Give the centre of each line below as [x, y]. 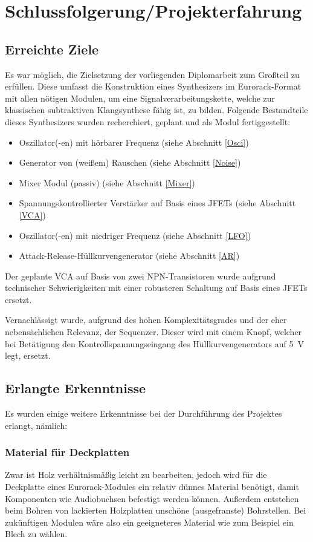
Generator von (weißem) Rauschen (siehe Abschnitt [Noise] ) [130, 162]
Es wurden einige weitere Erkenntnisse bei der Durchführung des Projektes [144, 413]
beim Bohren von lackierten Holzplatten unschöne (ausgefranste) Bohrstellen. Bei [156, 510]
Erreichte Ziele [52, 49]
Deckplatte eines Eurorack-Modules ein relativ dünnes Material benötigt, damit [152, 487]
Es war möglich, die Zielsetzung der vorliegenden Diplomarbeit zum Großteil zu [152, 74]
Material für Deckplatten [67, 452]
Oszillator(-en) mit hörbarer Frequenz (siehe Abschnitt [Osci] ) [134, 142]
